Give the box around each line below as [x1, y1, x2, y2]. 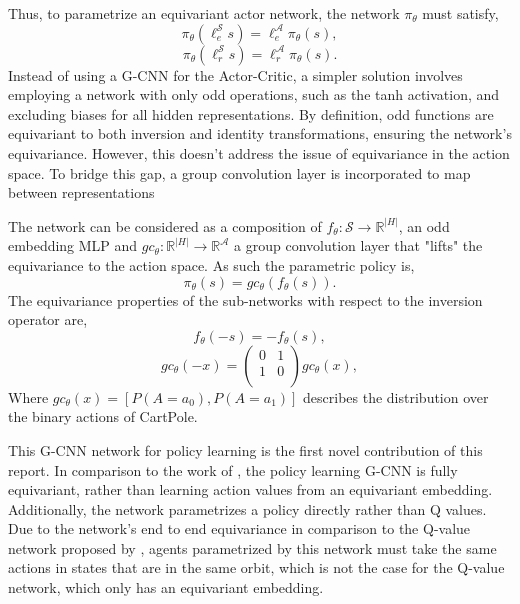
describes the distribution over [303, 386, 489, 407]
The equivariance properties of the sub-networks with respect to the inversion [8, 289, 483, 310]
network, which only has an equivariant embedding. [8, 577, 324, 598]
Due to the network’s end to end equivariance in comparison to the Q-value [8, 518, 471, 539]
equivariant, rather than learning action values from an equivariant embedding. [8, 479, 493, 500]
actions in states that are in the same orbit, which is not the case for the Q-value [8, 557, 505, 578]
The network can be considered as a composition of [8, 215, 322, 236]
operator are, [8, 309, 88, 330]
